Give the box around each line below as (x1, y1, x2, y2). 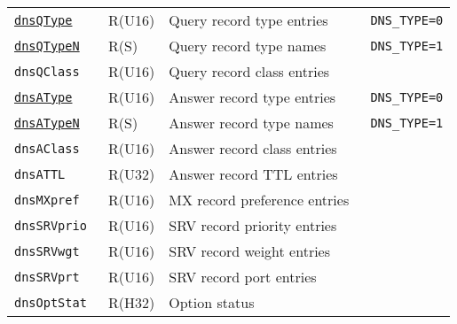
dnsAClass (14, 141, 80, 156)
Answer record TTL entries (169, 164, 338, 184)
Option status (169, 292, 255, 312)
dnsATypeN (14, 115, 80, 130)
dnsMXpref (14, 192, 80, 207)
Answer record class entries (169, 138, 337, 158)
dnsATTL (14, 166, 66, 181)
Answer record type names (169, 112, 334, 133)
